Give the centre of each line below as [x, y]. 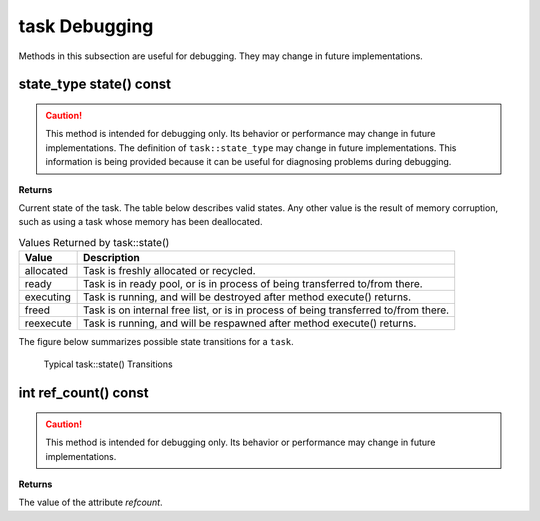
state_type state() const [95, 84]
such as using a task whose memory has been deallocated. [140, 222]
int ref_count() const [83, 393]
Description [111, 258]
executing [48, 297]
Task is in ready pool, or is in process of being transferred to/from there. [253, 284]
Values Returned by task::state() [94, 242]
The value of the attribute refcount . [91, 502]
